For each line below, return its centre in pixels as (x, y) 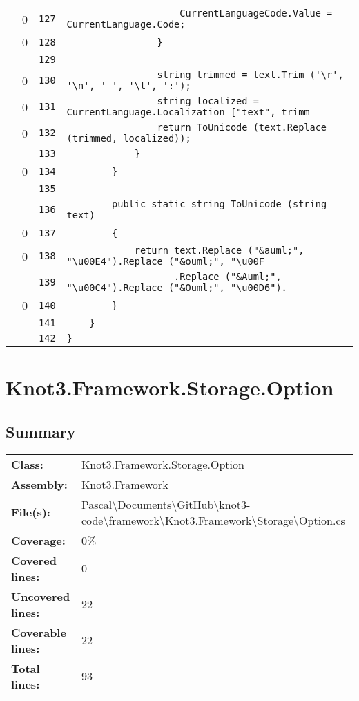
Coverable (39, 632)
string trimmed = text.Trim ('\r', (250, 75)
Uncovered (41, 596)
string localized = (208, 101)
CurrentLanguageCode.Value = (256, 13)
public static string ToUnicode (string (220, 204)
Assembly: (39, 484)
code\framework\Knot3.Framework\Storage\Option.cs (213, 520)
